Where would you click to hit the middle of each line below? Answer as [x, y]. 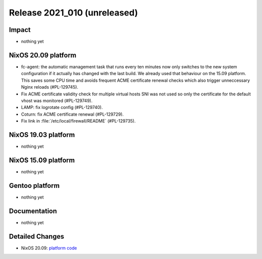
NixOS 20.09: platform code [49, 248]
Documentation [33, 211]
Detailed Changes [37, 236]
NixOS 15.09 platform [42, 160]
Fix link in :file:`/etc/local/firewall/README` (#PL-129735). [78, 121]
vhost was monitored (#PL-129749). [57, 100]
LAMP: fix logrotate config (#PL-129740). [62, 107]
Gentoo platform [34, 186]
